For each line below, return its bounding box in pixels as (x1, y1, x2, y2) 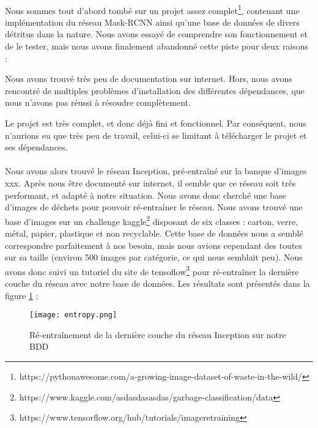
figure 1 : (5, 289, 39, 301)
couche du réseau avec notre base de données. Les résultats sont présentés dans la (5, 277, 310, 290)
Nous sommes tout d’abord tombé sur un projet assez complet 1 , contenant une (5, 2, 300, 17)
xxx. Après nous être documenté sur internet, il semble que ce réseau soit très (5, 176, 296, 189)
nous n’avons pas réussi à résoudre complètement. (5, 96, 191, 109)
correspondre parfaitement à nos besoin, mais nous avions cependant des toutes (5, 238, 303, 251)
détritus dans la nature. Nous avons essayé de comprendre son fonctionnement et (5, 28, 308, 40)
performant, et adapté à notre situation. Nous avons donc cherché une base (5, 188, 286, 201)
